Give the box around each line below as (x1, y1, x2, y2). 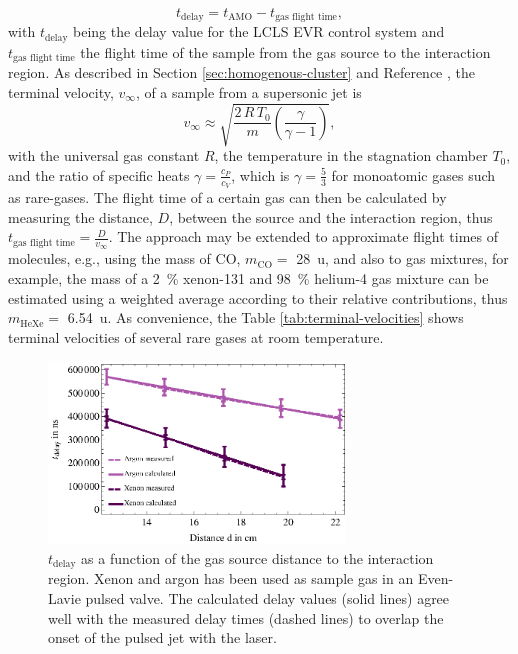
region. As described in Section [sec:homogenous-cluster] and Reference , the (8, 62, 475, 83)
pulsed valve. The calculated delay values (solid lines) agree (85, 588, 450, 609)
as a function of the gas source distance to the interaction (81, 547, 434, 568)
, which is (231, 164, 290, 185)
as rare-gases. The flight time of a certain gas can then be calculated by (8, 186, 447, 207)
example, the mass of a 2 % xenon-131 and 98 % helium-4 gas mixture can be (8, 267, 489, 288)
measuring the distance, (8, 206, 153, 227)
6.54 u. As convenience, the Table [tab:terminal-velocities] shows (67, 307, 464, 328)
